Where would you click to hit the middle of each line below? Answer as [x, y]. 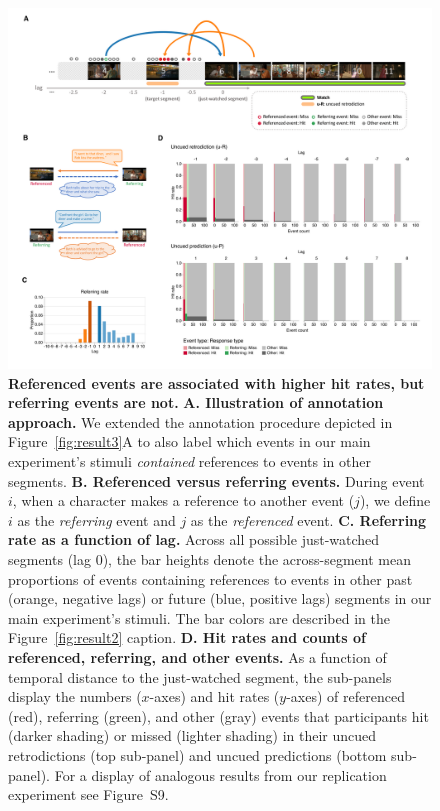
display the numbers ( [75, 696]
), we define [395, 500]
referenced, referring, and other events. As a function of [197, 656]
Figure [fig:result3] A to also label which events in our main [189, 441]
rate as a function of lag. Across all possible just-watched [194, 539]
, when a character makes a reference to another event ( [183, 500]
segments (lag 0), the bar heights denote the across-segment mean [209, 559]
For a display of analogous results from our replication [220, 774]
